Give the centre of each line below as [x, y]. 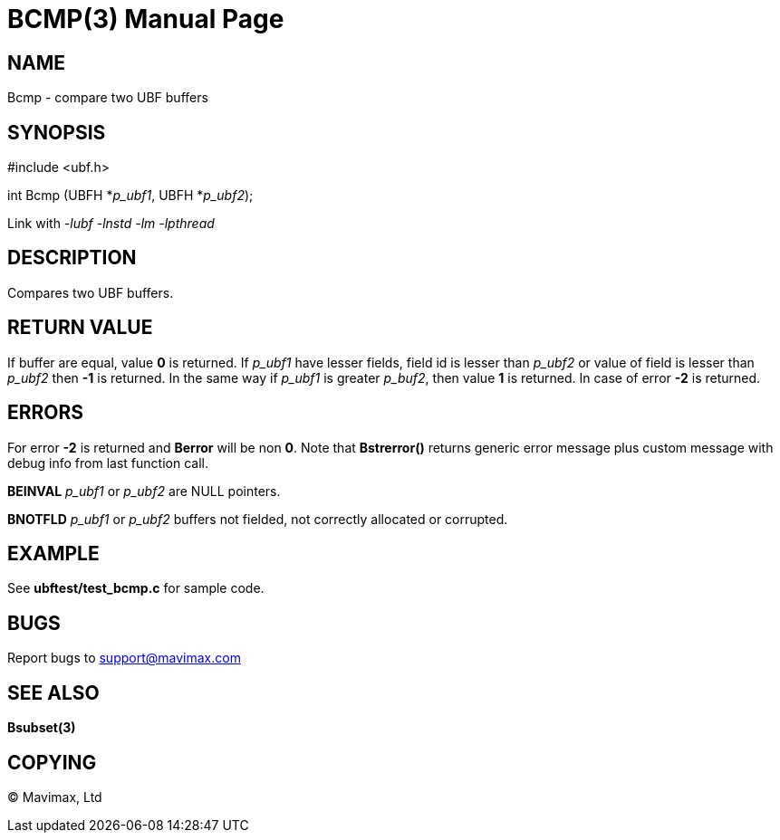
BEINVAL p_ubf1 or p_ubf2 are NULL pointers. [144, 491]
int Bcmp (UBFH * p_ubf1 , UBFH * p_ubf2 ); [130, 196]
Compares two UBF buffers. [91, 292]
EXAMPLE [53, 553]
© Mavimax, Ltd [55, 797]
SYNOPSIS [57, 132]
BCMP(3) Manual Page [146, 19]
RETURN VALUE [80, 328]
